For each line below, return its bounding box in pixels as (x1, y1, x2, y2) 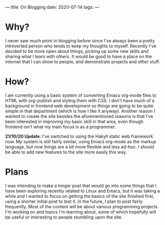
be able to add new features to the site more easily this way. (5, 149, 127, 155)
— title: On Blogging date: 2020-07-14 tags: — (5, 4, 99, 10)
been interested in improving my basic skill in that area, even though (5, 118, 144, 124)
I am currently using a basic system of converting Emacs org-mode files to (5, 92, 157, 98)
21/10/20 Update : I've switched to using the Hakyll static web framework (5, 133, 154, 139)
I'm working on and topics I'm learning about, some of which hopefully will (5, 209, 156, 215)
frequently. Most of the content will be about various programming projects (5, 203, 158, 209)
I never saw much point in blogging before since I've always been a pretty (5, 37, 155, 43)
